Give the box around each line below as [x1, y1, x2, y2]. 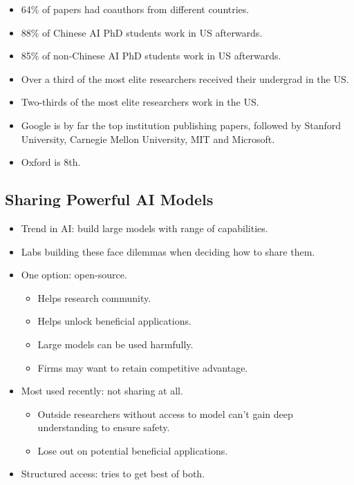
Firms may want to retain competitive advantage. [37, 360, 248, 374]
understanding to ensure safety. [37, 420, 170, 435]
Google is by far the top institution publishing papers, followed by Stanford [21, 117, 342, 132]
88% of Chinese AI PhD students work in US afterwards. [21, 25, 263, 39]
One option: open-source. [21, 267, 127, 282]
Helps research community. [37, 290, 151, 305]
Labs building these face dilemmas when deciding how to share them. [21, 244, 315, 258]
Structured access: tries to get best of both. [21, 466, 205, 481]
